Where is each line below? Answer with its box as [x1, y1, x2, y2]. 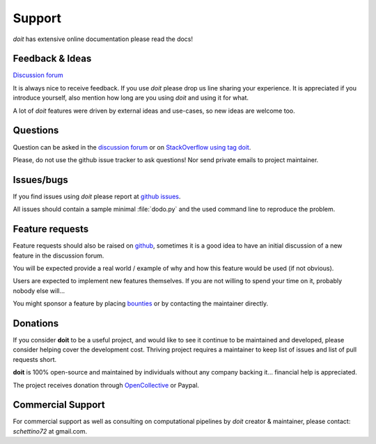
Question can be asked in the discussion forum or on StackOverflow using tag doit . [13, 143, 251, 151]
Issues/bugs [13, 174, 69, 186]
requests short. [13, 355, 57, 363]
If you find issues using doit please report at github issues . [13, 192, 181, 200]
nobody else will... [13, 286, 65, 295]
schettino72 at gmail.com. [13, 427, 87, 435]
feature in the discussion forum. [13, 251, 104, 260]
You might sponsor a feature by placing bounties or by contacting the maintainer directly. [13, 299, 268, 308]
